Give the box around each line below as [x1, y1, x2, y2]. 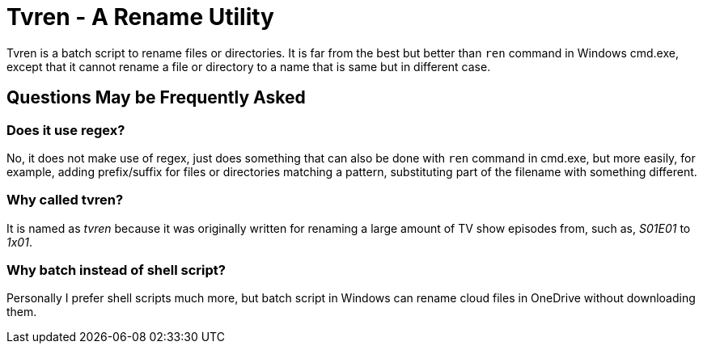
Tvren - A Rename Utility [6, 3, 274, 31]
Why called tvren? [6, 192, 124, 209]
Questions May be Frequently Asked [6, 87, 306, 108]
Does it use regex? [6, 121, 125, 138]
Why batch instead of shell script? [6, 262, 226, 279]
